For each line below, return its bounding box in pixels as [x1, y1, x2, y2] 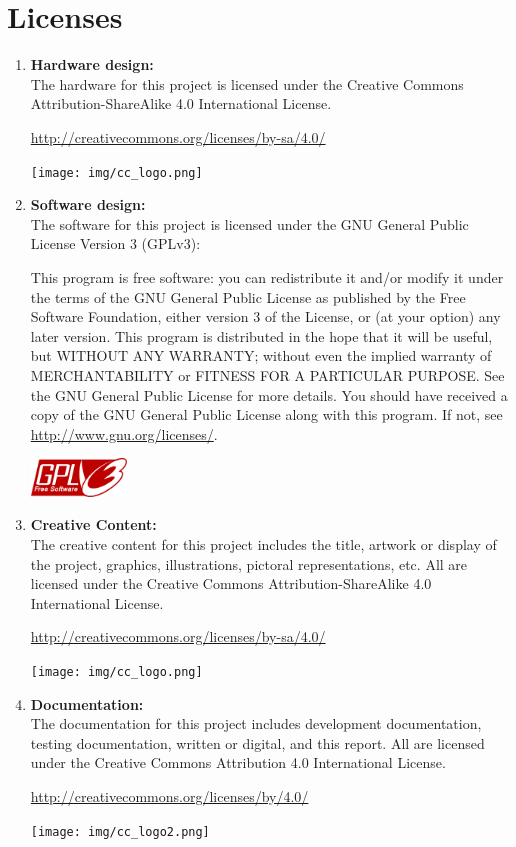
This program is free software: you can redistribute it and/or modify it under [30, 266, 504, 287]
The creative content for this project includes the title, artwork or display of [30, 534, 497, 555]
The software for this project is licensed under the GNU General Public [30, 213, 469, 234]
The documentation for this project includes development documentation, [30, 713, 482, 734]
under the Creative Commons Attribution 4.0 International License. [30, 752, 446, 773]
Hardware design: [30, 54, 154, 75]
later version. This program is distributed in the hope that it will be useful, [30, 325, 493, 346]
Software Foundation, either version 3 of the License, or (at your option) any [30, 306, 501, 327]
